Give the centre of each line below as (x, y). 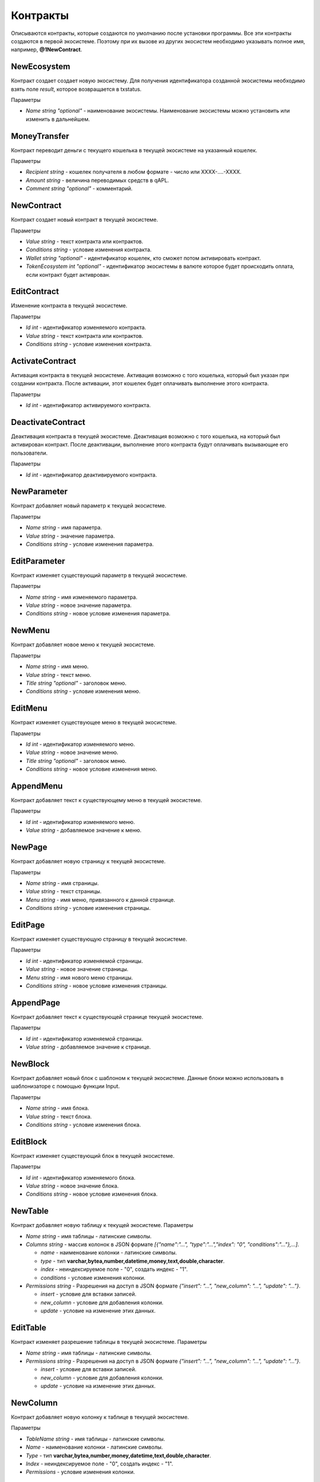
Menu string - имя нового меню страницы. (79, 978)
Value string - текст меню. (59, 675)
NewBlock (30, 1064)
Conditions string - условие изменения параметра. (90, 544)
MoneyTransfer (40, 136)
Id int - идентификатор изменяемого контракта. (86, 328)
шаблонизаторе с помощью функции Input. (65, 1086)
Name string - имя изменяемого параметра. (81, 597)
